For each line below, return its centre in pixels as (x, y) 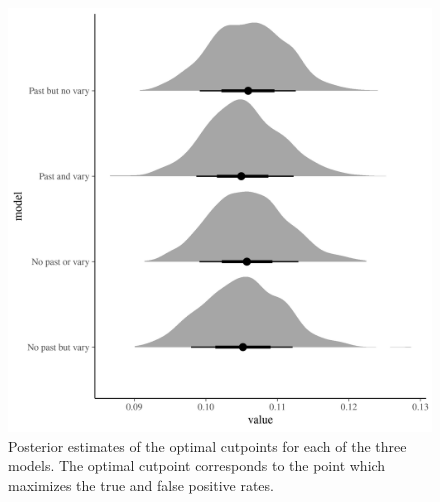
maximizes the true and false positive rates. (141, 484)
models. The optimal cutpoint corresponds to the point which (197, 465)
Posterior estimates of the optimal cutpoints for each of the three (207, 445)
